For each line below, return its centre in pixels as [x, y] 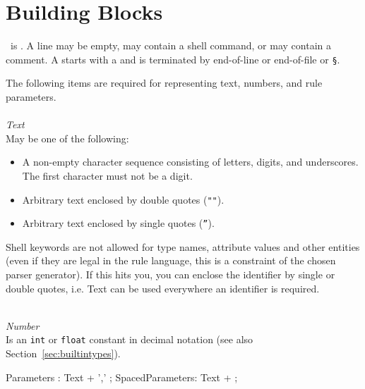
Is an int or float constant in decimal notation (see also [130, 339]
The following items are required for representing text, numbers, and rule [164, 83]
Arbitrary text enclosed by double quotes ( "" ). [123, 199]
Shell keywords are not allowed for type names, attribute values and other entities [183, 246]
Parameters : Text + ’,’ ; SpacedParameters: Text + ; [122, 377]
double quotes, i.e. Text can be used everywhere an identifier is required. [163, 288]
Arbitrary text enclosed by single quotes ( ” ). [118, 223]
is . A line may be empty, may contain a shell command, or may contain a [170, 45]
